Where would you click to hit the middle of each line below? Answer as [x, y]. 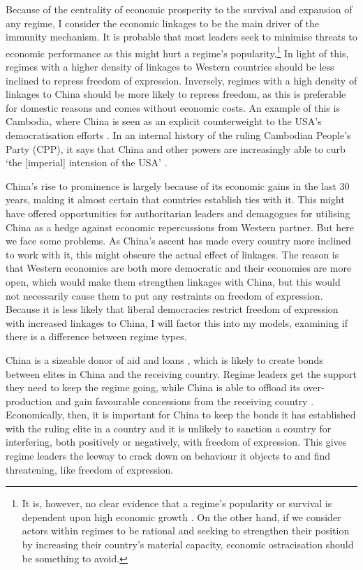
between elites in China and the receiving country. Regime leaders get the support [181, 373]
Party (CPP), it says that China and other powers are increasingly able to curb [176, 148]
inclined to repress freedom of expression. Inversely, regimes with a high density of [181, 80]
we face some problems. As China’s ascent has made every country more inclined [178, 241]
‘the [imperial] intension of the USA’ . [87, 162]
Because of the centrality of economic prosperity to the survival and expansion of [179, 9]
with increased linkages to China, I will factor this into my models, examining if [177, 322]
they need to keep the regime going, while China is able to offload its [153, 387]
